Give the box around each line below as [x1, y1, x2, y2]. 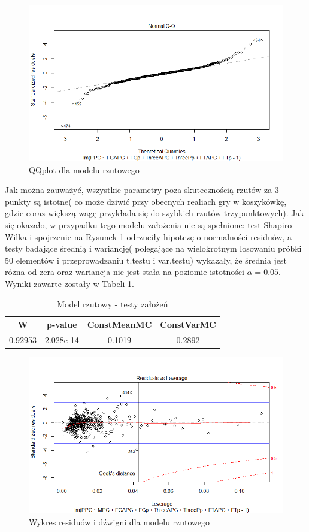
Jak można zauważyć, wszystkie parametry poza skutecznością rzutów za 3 [5, 183, 279, 196]
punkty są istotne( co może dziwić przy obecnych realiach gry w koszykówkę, [5, 195, 287, 207]
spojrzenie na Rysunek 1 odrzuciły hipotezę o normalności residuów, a [34, 230, 292, 243]
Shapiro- [263, 219, 295, 231]
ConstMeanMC [87, 318, 152, 331]
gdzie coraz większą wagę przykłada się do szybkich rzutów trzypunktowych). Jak [5, 207, 304, 219]
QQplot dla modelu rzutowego [29, 163, 140, 176]
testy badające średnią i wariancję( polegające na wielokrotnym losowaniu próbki [5, 242, 302, 255]
